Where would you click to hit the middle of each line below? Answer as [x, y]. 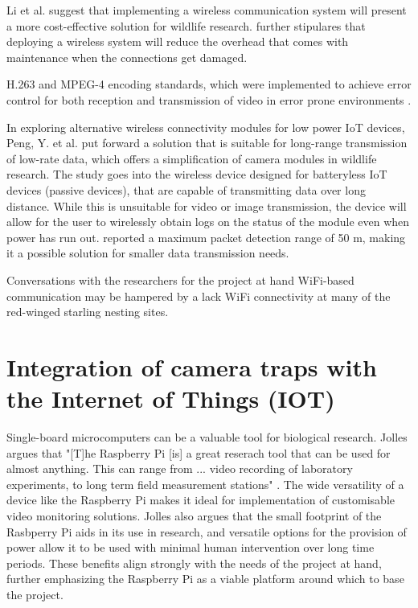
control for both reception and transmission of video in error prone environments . [209, 99]
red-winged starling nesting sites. [88, 312]
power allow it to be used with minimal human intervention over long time [191, 547]
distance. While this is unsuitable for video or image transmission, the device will [207, 205]
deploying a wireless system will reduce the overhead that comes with [178, 41]
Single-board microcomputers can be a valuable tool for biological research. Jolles [207, 437]
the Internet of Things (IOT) [171, 398]
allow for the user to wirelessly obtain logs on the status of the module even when [208, 222]
